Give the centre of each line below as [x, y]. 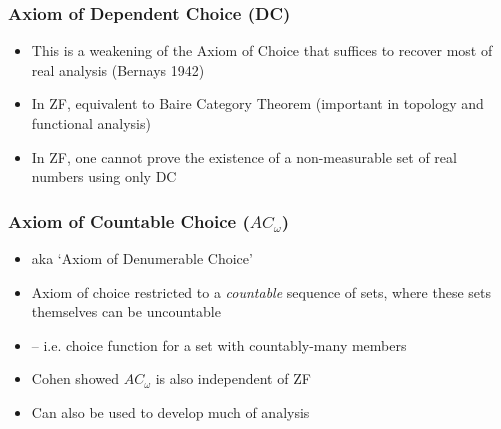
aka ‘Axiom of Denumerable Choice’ [142, 258]
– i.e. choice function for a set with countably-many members [219, 344]
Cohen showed [75, 378]
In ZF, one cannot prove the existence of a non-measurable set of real [244, 156]
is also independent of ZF [233, 378]
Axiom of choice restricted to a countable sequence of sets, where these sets [261, 291]
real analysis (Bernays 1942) [118, 69]
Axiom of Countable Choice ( [129, 220]
